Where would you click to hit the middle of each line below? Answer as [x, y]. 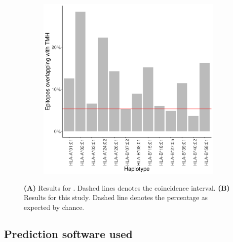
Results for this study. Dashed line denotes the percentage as [116, 197]
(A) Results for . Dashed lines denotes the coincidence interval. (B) [127, 187]
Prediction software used [68, 233]
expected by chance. [54, 207]
